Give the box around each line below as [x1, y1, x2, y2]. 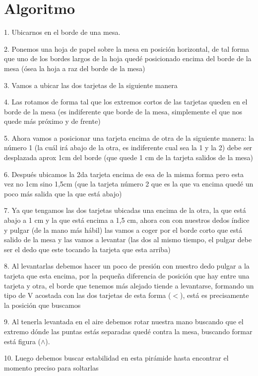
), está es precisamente [180, 290, 249, 300]
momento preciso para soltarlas [4, 362, 99, 373]
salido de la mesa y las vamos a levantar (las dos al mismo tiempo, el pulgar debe [4, 234, 252, 245]
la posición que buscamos [4, 299, 81, 310]
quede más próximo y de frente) [4, 116, 101, 126]
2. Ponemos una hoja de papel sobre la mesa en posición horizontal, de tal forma [4, 43, 250, 54]
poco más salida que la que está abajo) [4, 188, 122, 198]
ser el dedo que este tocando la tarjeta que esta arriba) [4, 244, 171, 254]
